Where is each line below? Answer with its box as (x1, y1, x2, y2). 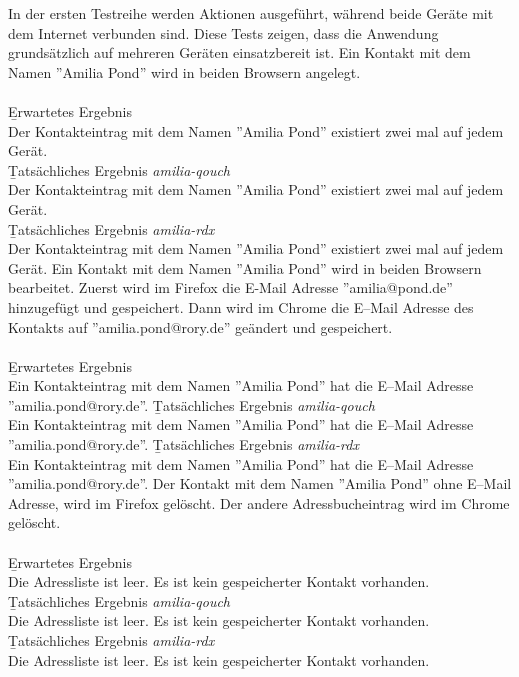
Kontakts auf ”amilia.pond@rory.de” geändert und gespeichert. (8, 316, 393, 337)
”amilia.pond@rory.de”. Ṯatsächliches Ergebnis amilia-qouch (8, 394, 375, 415)
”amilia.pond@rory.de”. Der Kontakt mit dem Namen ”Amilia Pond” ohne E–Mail (8, 473, 512, 494)
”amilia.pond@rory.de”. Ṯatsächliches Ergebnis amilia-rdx (8, 434, 359, 455)
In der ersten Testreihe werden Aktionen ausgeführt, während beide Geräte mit (8, 3, 494, 23)
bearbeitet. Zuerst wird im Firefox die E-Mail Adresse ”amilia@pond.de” (8, 277, 453, 298)
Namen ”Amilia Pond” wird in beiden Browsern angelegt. (8, 61, 361, 82)
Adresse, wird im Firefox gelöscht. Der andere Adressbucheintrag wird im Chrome (8, 492, 510, 513)
